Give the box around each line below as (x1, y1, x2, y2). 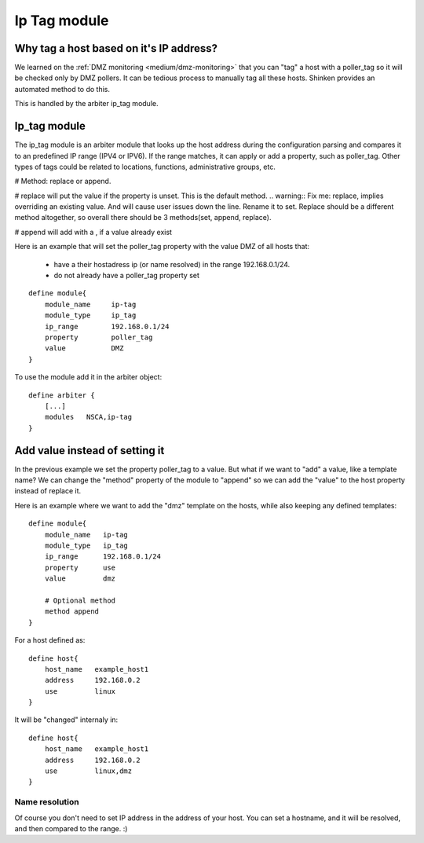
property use (44, 563, 116, 572)
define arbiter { (28, 390, 95, 400)
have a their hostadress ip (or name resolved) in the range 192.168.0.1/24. (53, 259, 291, 269)
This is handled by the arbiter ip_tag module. (14, 99, 159, 108)
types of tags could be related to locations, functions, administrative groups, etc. (14, 162, 276, 171)
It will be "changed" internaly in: (14, 715, 119, 724)
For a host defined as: (14, 636, 86, 645)
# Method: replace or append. (14, 177, 111, 186)
